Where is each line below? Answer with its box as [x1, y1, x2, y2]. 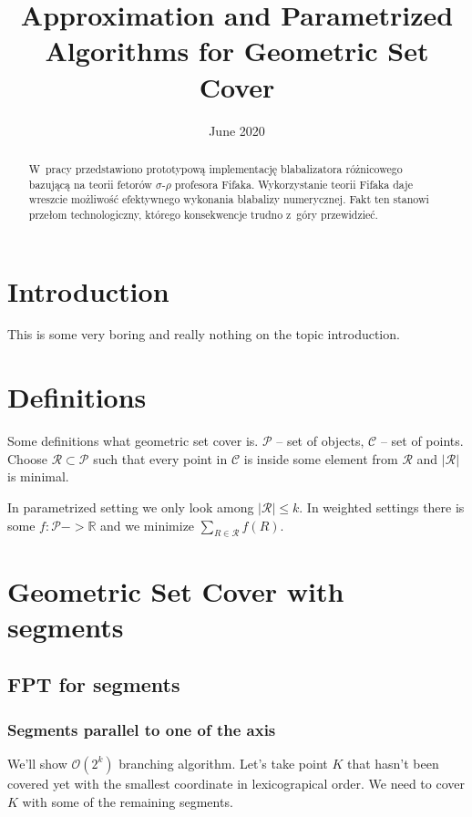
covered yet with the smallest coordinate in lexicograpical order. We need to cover [7, 773, 466, 792]
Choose [7, 449, 48, 468]
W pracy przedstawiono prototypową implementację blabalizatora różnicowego [28, 160, 403, 176]
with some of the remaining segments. [22, 791, 233, 811]
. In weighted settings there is [299, 497, 465, 516]
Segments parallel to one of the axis [7, 718, 276, 740]
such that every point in [93, 449, 228, 468]
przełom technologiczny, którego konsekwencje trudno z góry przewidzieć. [28, 206, 378, 222]
